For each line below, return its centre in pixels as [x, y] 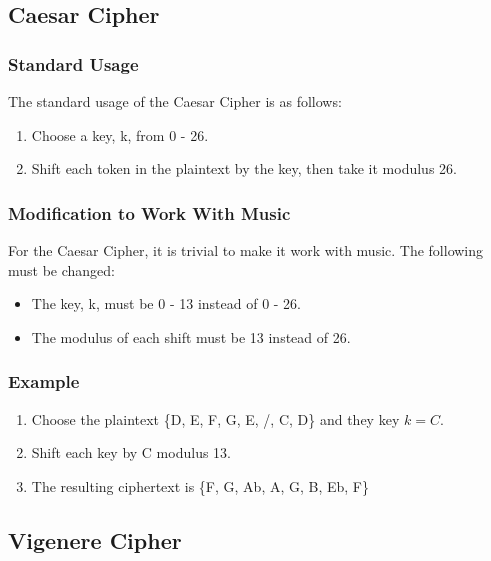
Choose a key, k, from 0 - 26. [120, 134]
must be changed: [62, 269]
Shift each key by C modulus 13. [131, 452]
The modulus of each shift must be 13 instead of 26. [191, 336]
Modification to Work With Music [149, 212]
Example [44, 381]
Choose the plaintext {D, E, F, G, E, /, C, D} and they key [215, 418]
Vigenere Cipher [95, 539]
